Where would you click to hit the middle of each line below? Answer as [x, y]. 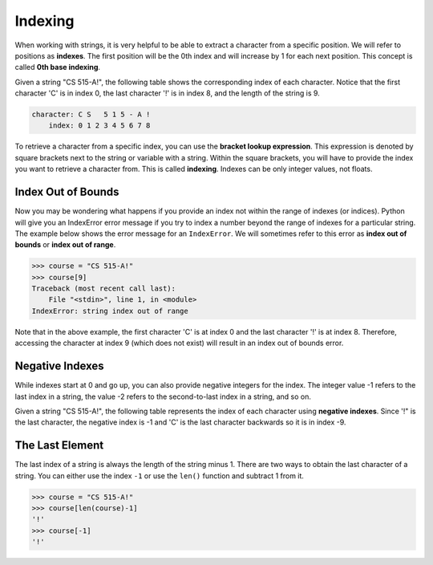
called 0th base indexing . [57, 67]
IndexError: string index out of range [110, 311]
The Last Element [59, 445]
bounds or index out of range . [65, 245]
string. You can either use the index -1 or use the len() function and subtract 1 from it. [160, 476]
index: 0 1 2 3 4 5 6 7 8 [99, 126]
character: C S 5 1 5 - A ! [91, 115]
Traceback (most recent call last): [104, 289]
